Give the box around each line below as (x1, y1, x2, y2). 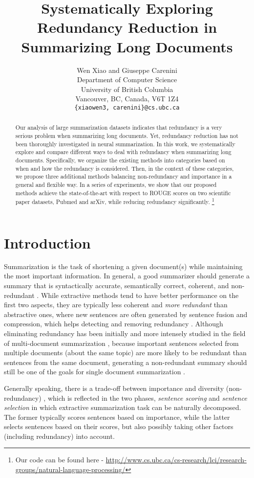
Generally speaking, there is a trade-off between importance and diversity (4, 383, 224, 393)
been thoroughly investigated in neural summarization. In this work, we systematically (15, 139, 235, 148)
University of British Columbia (81, 84, 173, 94)
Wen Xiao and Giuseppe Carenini (77, 65, 177, 75)
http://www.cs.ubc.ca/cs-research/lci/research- (106, 455, 247, 465)
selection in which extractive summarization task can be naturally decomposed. (4, 402, 241, 412)
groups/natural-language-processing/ (15, 464, 126, 475)
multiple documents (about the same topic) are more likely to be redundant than (4, 347, 247, 358)
